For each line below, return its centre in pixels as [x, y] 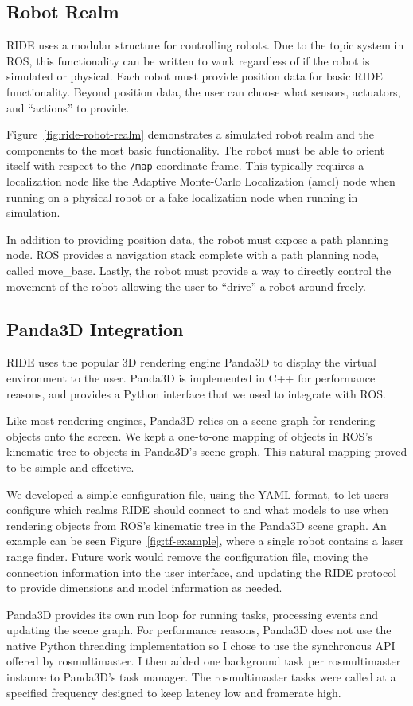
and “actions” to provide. [68, 107]
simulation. [33, 212]
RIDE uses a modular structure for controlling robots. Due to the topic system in [205, 45]
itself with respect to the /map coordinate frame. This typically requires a [185, 165]
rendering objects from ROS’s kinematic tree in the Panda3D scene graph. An [197, 525]
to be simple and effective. [70, 467]
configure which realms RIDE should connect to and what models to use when [198, 510]
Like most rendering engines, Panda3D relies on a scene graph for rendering [191, 420]
